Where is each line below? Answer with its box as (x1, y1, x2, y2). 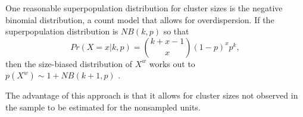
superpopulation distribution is (5, 25, 118, 37)
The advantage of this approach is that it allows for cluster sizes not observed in (5, 89, 298, 102)
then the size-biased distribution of (5, 57, 133, 69)
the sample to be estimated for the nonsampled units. (5, 100, 201, 113)
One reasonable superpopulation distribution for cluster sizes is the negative (5, 2, 283, 14)
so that (163, 25, 189, 37)
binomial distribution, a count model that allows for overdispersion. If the (5, 13, 274, 26)
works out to (149, 57, 195, 69)
